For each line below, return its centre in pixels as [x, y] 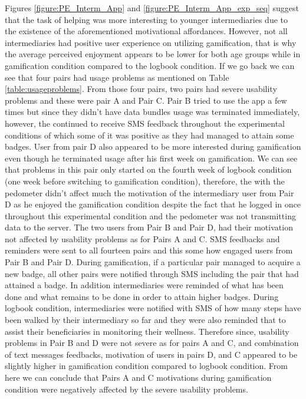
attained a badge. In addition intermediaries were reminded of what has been [144, 285]
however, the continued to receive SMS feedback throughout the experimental [145, 123]
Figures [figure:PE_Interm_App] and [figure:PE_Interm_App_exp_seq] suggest [152, 8]
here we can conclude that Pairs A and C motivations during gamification [138, 377]
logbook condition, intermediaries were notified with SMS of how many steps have [153, 308]
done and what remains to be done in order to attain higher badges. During [142, 296]
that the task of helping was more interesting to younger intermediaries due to [146, 19]
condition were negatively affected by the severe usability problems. [126, 389]
